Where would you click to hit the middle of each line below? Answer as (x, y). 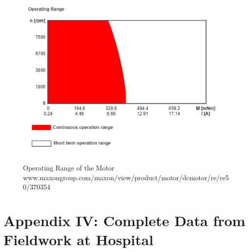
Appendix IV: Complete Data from (124, 220)
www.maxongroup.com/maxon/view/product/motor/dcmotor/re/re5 (126, 177)
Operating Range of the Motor (69, 168)
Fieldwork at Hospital (79, 240)
